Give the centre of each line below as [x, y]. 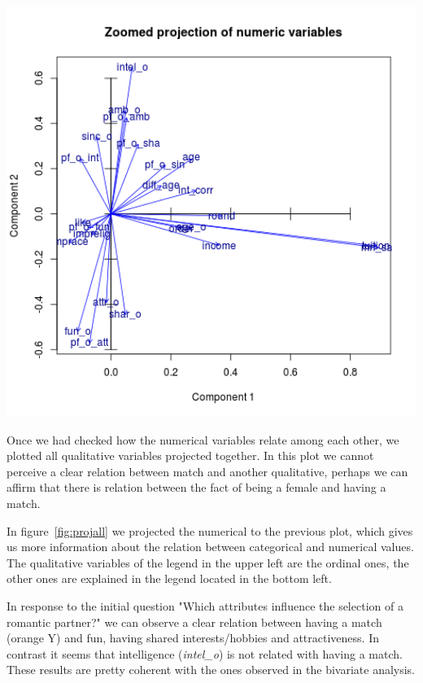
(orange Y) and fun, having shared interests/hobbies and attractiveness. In [193, 638]
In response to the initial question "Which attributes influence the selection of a [205, 605]
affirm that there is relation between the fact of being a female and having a [196, 487]
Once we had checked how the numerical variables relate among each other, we [203, 439]
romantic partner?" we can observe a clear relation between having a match [194, 622]
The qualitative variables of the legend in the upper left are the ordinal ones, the [208, 562]
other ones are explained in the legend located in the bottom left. [169, 578]
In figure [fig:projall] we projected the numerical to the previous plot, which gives [210, 530]
